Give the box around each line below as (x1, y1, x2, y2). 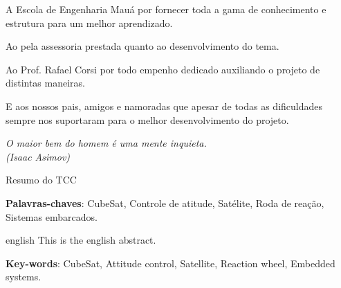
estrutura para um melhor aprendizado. (6, 15, 173, 30)
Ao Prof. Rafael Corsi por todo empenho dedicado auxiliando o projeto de (6, 62, 320, 76)
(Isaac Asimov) (6, 149, 71, 163)
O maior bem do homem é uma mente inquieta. (6, 136, 207, 150)
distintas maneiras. (6, 75, 85, 90)
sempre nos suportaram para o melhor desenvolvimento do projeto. (6, 112, 289, 127)
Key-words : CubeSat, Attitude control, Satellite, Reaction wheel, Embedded (6, 255, 335, 270)
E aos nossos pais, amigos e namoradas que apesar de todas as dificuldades (6, 98, 323, 113)
